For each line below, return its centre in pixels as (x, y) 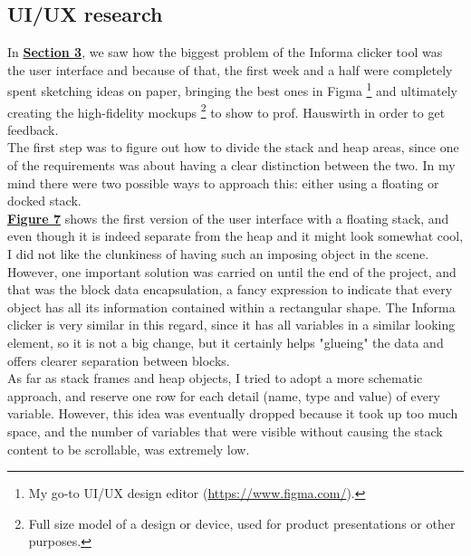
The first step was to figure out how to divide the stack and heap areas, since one (233, 147)
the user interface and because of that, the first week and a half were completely (230, 69)
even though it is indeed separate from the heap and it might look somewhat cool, (235, 236)
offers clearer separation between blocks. (119, 360)
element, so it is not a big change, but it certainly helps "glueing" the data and (226, 343)
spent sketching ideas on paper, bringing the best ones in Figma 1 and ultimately (232, 90)
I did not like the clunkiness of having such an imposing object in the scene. (218, 254)
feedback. (33, 129)
